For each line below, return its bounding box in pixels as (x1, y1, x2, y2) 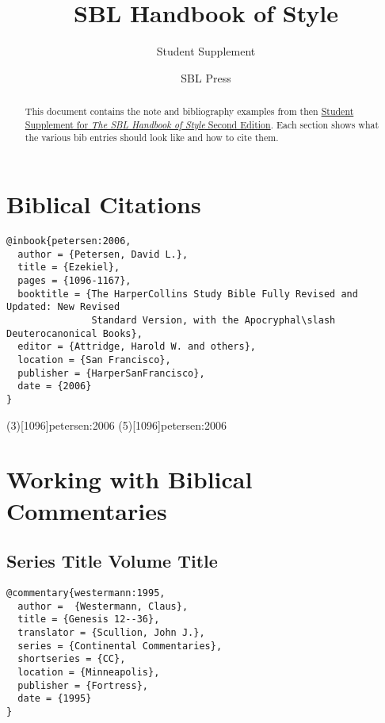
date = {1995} (17, 693, 92, 705)
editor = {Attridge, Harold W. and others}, (17, 341, 256, 353)
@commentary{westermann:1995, (6, 587, 166, 599)
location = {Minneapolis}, (17, 666, 160, 678)
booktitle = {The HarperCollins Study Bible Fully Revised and (17, 288, 358, 300)
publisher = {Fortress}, (17, 679, 148, 691)
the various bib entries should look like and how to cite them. (25, 131, 279, 144)
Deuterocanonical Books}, (6, 327, 143, 339)
